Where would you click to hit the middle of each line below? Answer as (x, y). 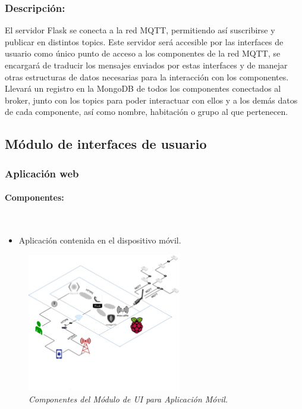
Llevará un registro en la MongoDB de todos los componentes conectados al (143, 88)
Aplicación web (42, 173)
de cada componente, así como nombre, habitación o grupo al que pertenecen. (147, 112)
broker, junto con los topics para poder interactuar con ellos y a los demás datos (151, 100)
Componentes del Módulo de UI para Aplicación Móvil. (128, 399)
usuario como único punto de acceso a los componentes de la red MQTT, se (143, 53)
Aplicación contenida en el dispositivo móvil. (100, 240)
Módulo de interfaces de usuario (106, 144)
